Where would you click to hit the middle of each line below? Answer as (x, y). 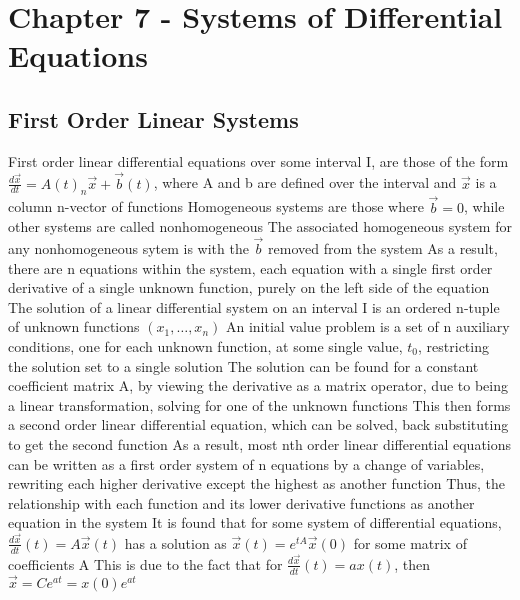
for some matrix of (410, 542)
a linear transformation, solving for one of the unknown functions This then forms (259, 404)
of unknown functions (74, 326)
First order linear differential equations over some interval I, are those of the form (258, 160)
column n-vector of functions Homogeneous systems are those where (216, 206)
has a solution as (175, 542)
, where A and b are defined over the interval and (305, 182)
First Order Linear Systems (153, 118)
